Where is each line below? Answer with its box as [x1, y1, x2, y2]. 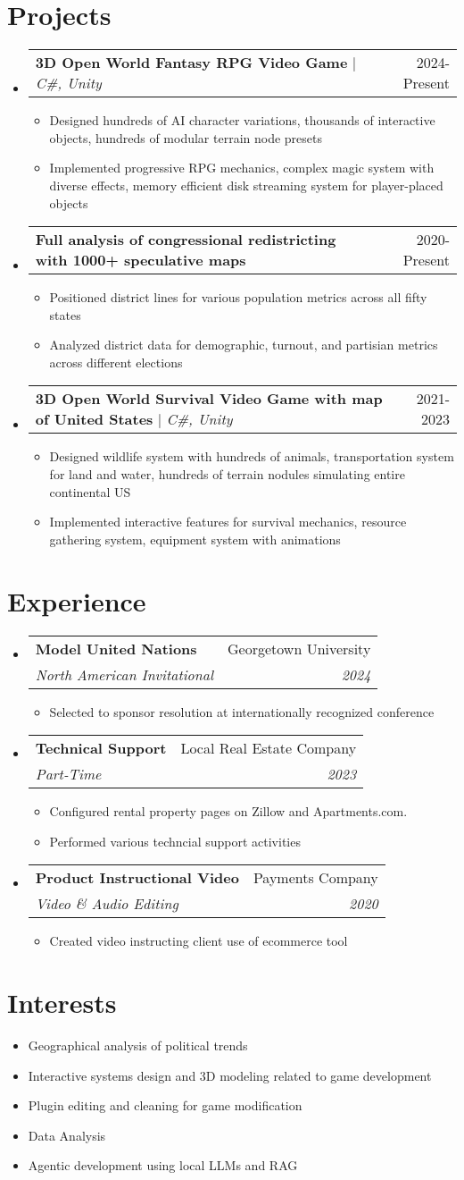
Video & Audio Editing [35, 893, 178, 914]
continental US [49, 482, 131, 501]
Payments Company [253, 867, 378, 889]
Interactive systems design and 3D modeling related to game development [28, 1066, 432, 1084]
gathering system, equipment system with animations [49, 529, 341, 548]
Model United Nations [35, 637, 197, 659]
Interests [7, 984, 117, 1021]
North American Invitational [35, 663, 214, 685]
